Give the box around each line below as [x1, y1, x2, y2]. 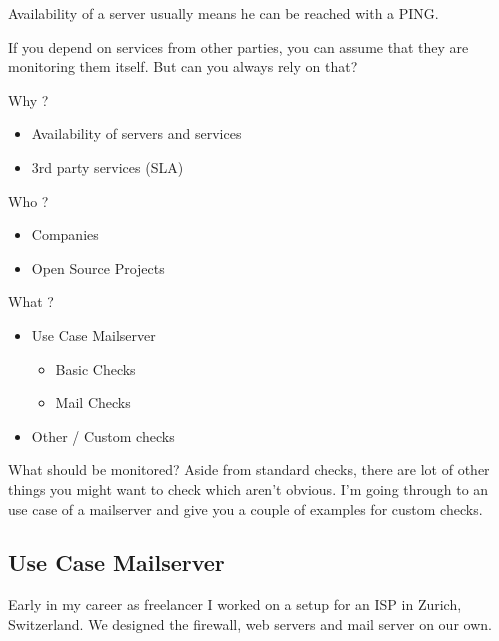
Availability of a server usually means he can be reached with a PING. [8, 3, 439, 23]
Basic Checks [55, 358, 136, 379]
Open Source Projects [31, 257, 165, 278]
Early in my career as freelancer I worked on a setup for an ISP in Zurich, [8, 594, 462, 615]
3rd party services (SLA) [31, 156, 184, 177]
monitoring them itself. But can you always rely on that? [8, 56, 358, 77]
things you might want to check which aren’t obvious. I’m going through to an [8, 478, 489, 499]
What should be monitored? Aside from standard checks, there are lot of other [8, 459, 490, 480]
